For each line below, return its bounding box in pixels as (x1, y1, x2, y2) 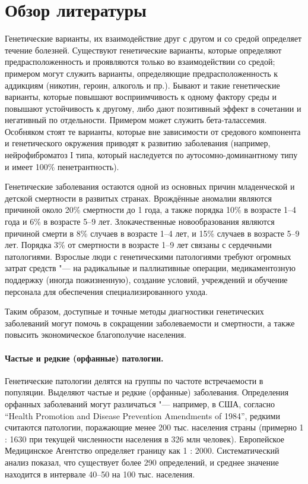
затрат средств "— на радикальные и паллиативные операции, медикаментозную (5, 262, 296, 274)
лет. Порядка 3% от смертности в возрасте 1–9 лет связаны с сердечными (5, 238, 272, 251)
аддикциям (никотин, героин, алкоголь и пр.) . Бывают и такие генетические (5, 78, 280, 91)
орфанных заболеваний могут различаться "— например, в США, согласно (5, 397, 275, 410)
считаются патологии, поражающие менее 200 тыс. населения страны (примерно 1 (5, 421, 304, 433)
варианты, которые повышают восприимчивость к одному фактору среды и (5, 90, 277, 103)
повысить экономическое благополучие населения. (5, 328, 186, 341)
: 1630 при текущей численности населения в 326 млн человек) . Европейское (5, 432, 285, 445)
